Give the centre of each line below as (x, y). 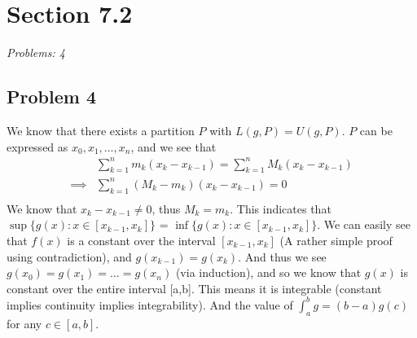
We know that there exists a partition (101, 130)
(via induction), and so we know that (268, 272)
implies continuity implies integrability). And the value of (150, 304)
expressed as (37, 146)
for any (24, 323)
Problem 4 (51, 97)
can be (376, 130)
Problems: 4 (36, 53)
